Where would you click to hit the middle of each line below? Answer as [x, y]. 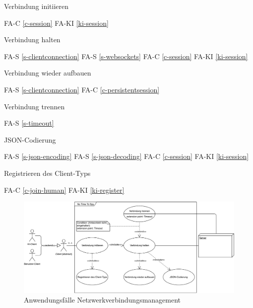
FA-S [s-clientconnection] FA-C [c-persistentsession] [82, 89]
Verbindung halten [32, 39]
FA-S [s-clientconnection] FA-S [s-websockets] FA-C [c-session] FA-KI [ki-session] [126, 56]
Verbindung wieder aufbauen [48, 73]
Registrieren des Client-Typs [47, 173]
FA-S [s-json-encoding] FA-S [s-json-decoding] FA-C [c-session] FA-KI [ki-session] [126, 156]
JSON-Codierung [30, 139]
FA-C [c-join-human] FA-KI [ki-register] [64, 190]
